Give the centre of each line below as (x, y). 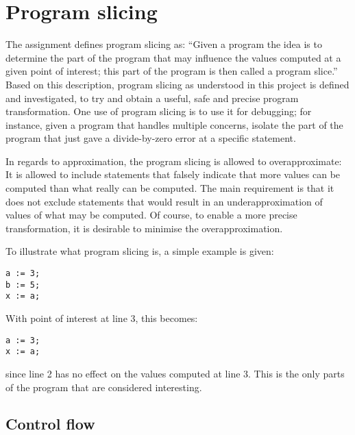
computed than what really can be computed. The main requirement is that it (170, 188)
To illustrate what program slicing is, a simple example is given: (140, 251)
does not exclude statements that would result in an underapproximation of (164, 201)
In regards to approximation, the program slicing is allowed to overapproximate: (174, 161)
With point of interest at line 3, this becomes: (102, 318)
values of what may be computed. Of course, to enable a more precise (151, 215)
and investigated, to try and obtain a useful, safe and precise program (152, 98)
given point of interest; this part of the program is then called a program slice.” (172, 71)
